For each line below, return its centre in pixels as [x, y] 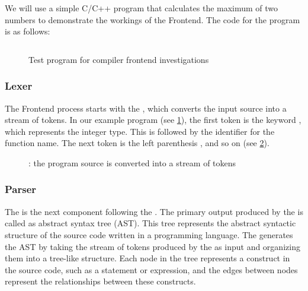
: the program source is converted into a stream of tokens [132, 162]
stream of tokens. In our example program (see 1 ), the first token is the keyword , [153, 120]
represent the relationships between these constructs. [100, 281]
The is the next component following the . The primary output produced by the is [154, 211]
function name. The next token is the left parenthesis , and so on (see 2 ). [137, 143]
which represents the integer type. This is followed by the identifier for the [140, 131]
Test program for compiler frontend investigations [119, 59]
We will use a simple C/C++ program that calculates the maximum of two [142, 8]
